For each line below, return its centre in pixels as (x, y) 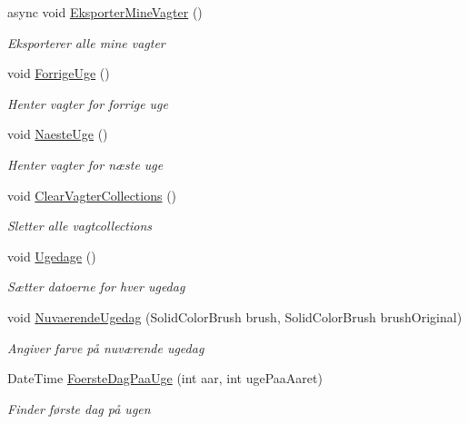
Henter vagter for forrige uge (88, 103)
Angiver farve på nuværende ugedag (106, 347)
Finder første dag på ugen (79, 408)
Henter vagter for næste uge (85, 164)
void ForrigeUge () (59, 73)
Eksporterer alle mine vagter (86, 42)
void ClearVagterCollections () (92, 195)
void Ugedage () (52, 256)
